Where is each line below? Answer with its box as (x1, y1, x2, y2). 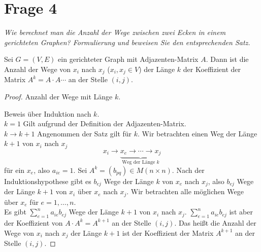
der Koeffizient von (4, 217, 63, 228)
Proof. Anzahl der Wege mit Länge (4, 91, 113, 101)
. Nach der (172, 164, 205, 175)
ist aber (229, 206, 253, 217)
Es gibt (4, 206, 26, 217)
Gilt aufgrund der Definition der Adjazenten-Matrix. (23, 118, 186, 129)
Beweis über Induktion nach (4, 108, 91, 119)
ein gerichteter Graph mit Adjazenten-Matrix (58, 54, 199, 64)
